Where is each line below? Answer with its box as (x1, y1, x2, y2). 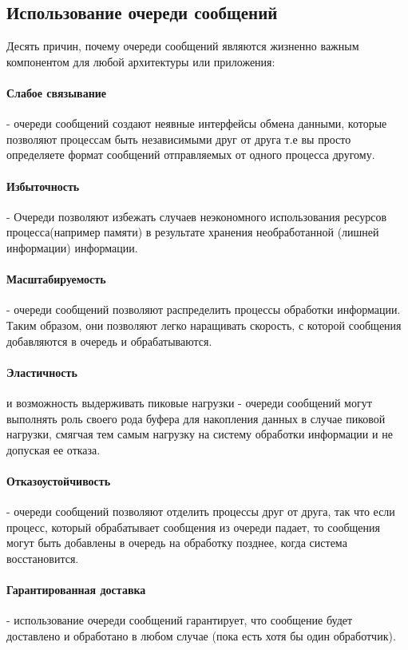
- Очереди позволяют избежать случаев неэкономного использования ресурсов (6, 208, 387, 224)
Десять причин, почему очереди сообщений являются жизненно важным (6, 38, 359, 54)
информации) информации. (6, 239, 138, 256)
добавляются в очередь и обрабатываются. (6, 332, 212, 349)
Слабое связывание (6, 84, 106, 101)
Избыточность (6, 177, 80, 194)
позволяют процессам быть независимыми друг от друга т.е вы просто (6, 130, 351, 147)
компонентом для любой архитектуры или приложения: (6, 53, 275, 69)
